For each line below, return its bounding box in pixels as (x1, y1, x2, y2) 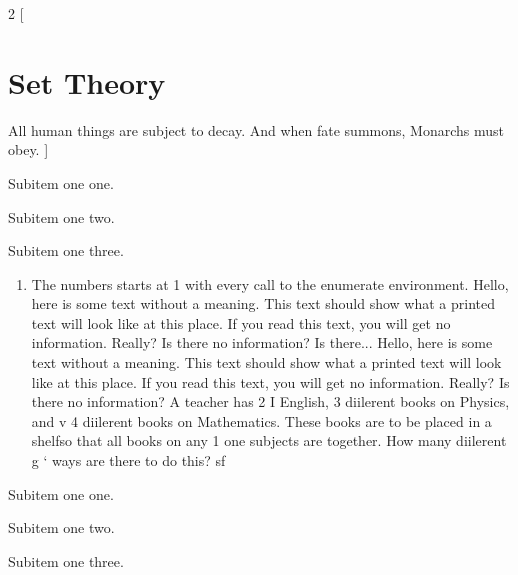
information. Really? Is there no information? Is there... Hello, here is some (31, 332, 493, 353)
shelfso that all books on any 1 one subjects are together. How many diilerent (31, 430, 507, 451)
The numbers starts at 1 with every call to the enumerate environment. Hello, (31, 273, 509, 294)
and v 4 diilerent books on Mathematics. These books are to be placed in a (31, 410, 492, 431)
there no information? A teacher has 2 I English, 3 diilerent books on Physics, (31, 391, 510, 412)
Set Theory (8, 61, 166, 102)
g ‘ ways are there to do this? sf (31, 450, 226, 471)
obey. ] (8, 139, 49, 160)
